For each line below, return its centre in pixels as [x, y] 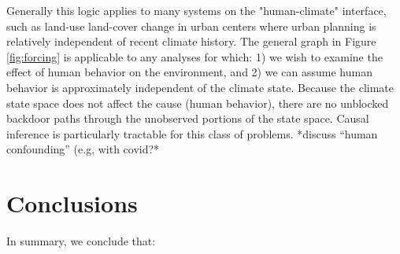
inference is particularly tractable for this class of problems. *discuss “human [192, 133]
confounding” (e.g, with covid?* [83, 149]
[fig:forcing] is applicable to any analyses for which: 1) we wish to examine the [194, 56]
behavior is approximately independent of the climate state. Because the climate [200, 87]
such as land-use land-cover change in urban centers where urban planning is [191, 26]
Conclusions [72, 203]
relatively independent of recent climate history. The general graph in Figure [191, 41]
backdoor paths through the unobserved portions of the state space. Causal [188, 118]
